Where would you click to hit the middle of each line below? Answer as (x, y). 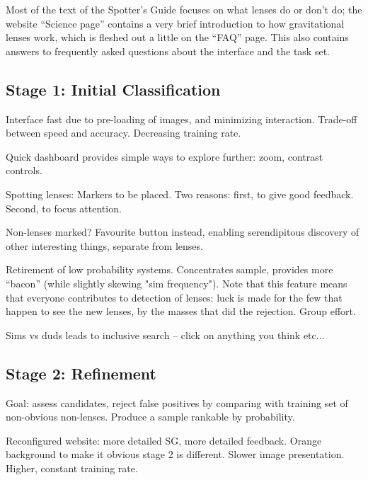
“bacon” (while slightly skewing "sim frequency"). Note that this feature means (177, 283)
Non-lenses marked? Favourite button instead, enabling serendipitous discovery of (183, 232)
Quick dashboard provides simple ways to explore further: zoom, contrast (165, 156)
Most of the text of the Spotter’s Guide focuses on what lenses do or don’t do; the (184, 9)
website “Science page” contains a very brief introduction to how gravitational (175, 23)
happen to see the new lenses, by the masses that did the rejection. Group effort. (181, 311)
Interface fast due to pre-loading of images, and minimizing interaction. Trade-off (182, 119)
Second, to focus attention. (64, 208)
